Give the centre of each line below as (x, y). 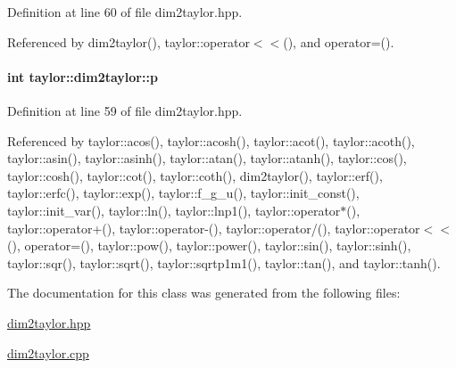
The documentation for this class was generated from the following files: (204, 293)
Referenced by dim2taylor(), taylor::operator (129, 41)
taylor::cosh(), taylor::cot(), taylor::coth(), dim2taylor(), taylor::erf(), (195, 175)
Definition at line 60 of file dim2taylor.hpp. (125, 12)
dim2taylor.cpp (48, 352)
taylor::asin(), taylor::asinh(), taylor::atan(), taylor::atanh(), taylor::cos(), (207, 158)
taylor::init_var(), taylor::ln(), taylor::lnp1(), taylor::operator (174, 210)
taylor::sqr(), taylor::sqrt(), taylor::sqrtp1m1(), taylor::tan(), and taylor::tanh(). (224, 262)
